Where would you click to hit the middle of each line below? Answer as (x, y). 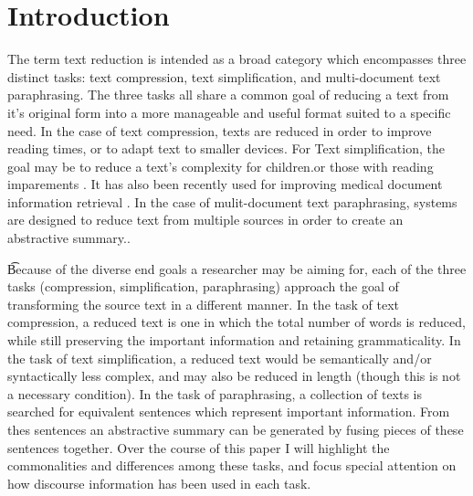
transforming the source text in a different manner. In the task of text (203, 304)
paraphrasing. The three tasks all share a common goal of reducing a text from (228, 95)
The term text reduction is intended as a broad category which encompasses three (237, 59)
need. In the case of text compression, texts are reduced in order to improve (220, 130)
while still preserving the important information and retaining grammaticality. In (234, 340)
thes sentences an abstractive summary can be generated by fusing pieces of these (236, 429)
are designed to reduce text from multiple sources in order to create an (205, 220)
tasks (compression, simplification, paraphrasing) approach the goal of (203, 286)
